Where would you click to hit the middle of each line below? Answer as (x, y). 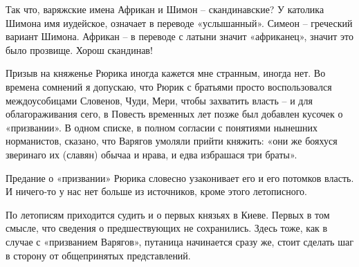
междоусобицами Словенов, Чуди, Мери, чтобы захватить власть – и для (159, 100)
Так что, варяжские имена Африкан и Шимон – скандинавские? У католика (165, 9)
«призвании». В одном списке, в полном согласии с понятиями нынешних (162, 127)
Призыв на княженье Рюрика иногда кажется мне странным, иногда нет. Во (166, 73)
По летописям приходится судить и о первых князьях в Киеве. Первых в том (168, 214)
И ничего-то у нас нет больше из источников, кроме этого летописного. (156, 191)
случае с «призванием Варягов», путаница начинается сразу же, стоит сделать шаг (179, 241)
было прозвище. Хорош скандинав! (79, 49)
